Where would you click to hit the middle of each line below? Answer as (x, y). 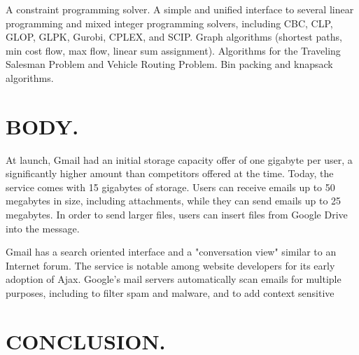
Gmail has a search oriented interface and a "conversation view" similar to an (171, 252)
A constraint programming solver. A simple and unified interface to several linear (180, 9)
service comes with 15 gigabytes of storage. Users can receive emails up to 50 (170, 187)
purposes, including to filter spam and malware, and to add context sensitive (170, 293)
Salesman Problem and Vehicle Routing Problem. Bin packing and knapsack (169, 64)
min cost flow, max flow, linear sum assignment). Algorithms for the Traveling (173, 50)
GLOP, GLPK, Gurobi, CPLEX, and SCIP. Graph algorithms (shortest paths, (174, 37)
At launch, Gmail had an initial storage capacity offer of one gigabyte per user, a (179, 159)
